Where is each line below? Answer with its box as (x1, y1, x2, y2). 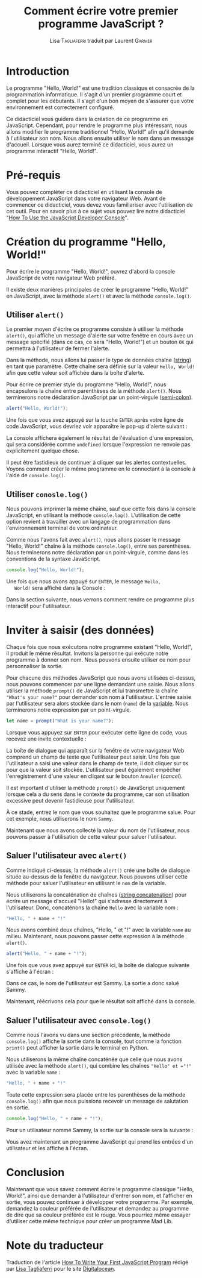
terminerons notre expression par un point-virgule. (6, 706, 132, 713)
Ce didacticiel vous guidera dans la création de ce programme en (6, 115, 168, 122)
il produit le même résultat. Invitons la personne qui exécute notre (6, 650, 169, 657)
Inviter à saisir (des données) (6, 624, 155, 637)
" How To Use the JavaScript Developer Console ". (6, 214, 129, 221)
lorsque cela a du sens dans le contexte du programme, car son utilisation (6, 791, 189, 798)
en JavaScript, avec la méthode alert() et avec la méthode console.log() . (6, 292, 192, 299)
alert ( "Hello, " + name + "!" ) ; (6, 951, 87, 957)
